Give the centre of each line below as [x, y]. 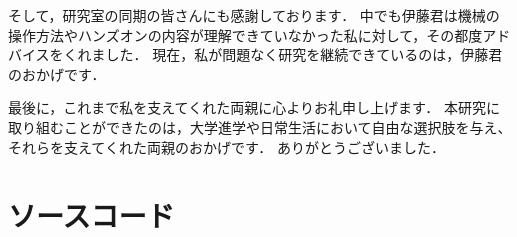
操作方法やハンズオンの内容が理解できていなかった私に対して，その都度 [245, 34]
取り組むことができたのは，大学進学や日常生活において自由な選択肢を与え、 [260, 126]
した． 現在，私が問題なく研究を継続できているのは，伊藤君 [304, 54]
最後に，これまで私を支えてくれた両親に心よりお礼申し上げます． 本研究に [254, 107]
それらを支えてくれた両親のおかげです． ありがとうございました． [226, 146]
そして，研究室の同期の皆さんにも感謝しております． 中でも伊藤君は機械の [254, 15]
